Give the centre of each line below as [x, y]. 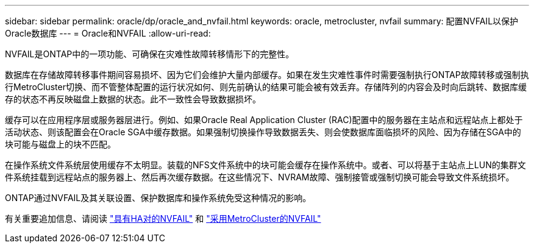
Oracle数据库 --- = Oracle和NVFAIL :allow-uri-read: [108, 33]
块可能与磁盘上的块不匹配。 [60, 144]
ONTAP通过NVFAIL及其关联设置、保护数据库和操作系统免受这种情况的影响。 [158, 198]
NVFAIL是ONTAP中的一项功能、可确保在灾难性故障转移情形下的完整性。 [150, 54]
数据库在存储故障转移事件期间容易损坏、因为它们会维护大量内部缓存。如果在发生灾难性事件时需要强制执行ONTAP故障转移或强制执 [267, 75]
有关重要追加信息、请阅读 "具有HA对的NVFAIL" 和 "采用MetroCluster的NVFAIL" [163, 218]
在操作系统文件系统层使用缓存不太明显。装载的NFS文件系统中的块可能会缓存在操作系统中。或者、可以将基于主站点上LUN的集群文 [265, 165]
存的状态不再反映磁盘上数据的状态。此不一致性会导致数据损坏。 [133, 99]
